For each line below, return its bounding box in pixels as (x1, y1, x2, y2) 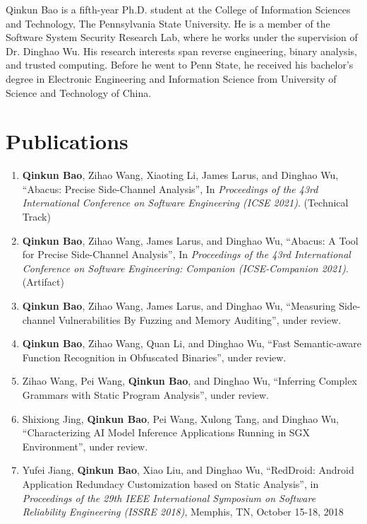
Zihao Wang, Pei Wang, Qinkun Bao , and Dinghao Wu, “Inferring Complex (22, 373, 357, 388)
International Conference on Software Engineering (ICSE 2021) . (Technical (22, 195, 349, 210)
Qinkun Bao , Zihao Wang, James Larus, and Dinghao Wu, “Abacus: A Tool (22, 233, 359, 248)
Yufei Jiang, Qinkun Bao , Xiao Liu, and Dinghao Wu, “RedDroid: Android (22, 462, 354, 477)
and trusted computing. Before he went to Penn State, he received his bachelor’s (6, 57, 354, 72)
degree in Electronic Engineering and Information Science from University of (6, 71, 337, 86)
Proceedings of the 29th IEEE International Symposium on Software (22, 490, 316, 505)
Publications (6, 127, 128, 156)
